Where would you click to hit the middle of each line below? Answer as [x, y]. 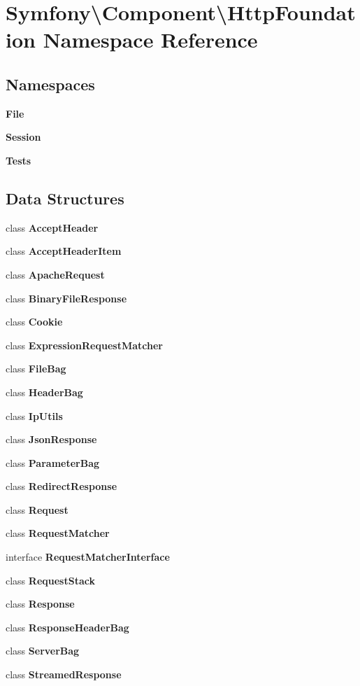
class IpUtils [34, 415]
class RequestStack [50, 580]
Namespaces [50, 84]
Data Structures [65, 198]
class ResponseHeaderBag [67, 627]
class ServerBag [43, 651]
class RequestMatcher [58, 533]
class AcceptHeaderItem [64, 251]
